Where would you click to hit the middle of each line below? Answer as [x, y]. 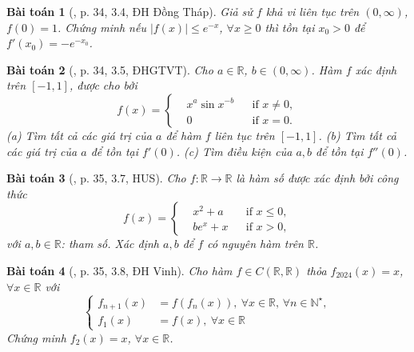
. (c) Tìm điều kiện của [234, 151]
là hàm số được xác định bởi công [317, 178]
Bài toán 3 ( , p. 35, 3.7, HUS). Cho [96, 178]
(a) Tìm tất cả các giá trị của [79, 135]
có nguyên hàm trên [255, 244]
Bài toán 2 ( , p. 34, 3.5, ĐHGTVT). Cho [110, 69]
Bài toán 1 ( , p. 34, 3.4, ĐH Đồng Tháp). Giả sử [129, 11]
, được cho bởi [103, 85]
